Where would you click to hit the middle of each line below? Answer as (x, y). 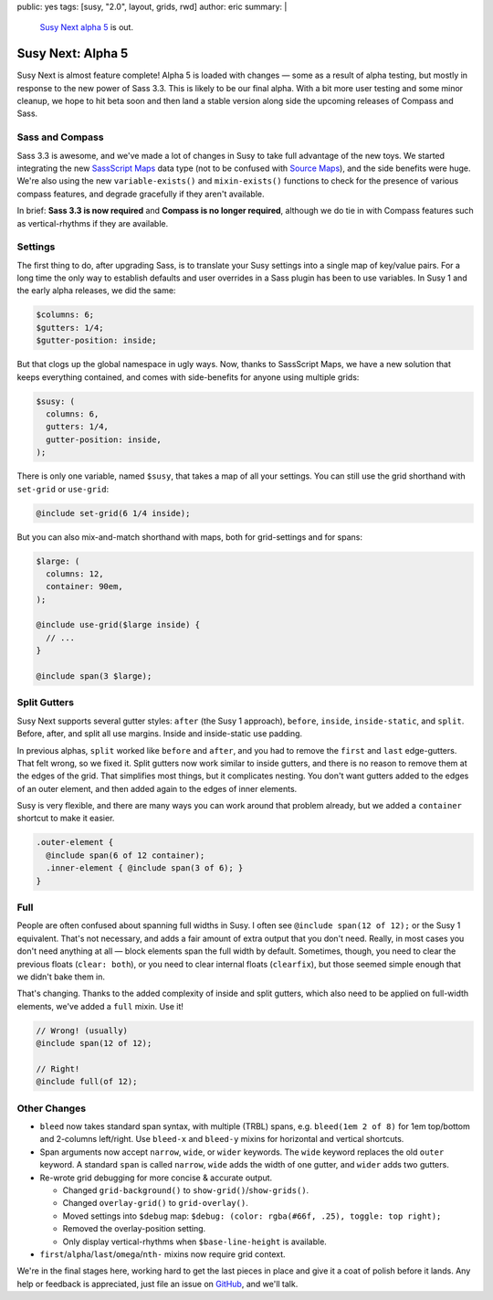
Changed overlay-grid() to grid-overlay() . (155, 1203)
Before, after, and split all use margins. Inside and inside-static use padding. (160, 734)
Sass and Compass (60, 137)
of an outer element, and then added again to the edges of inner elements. (157, 788)
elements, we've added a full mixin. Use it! (100, 1006)
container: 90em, (84, 587)
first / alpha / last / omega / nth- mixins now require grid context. (163, 1254)
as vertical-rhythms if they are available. (93, 223)
